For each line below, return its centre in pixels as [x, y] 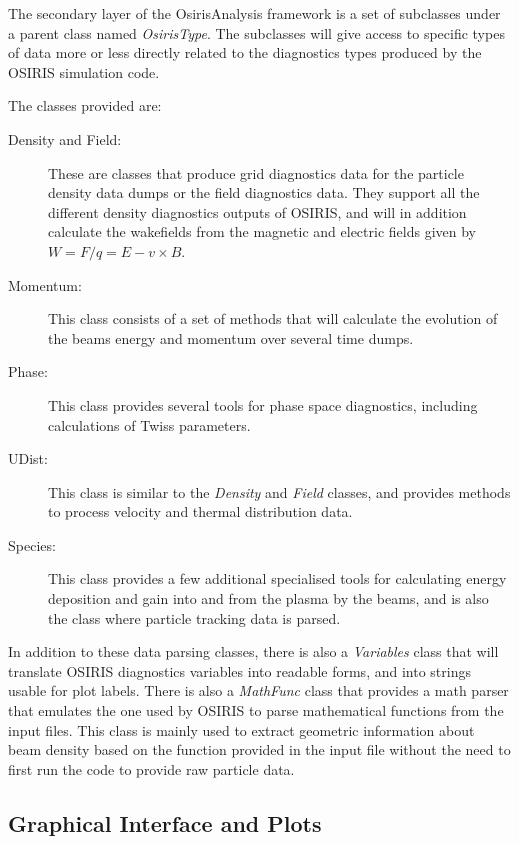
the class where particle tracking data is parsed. [194, 617]
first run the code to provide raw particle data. [151, 768]
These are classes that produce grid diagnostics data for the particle [256, 172]
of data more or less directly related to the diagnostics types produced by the [245, 52]
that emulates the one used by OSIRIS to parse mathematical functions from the [256, 710]
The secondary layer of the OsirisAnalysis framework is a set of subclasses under [254, 13]
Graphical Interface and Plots [165, 822]
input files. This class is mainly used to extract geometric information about [241, 729]
